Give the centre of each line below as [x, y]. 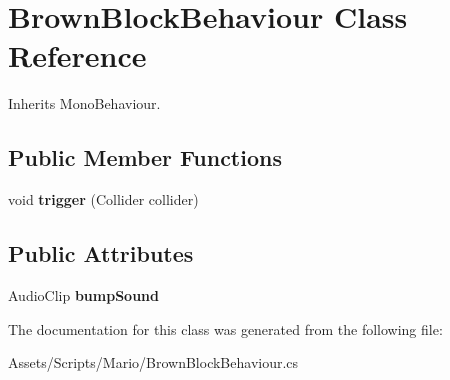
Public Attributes [101, 253]
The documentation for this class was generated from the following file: [225, 328]
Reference [77, 55]
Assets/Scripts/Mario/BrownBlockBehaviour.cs [153, 362]
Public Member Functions [145, 157]
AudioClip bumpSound [83, 294]
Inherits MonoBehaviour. [84, 103]
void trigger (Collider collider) [103, 199]
